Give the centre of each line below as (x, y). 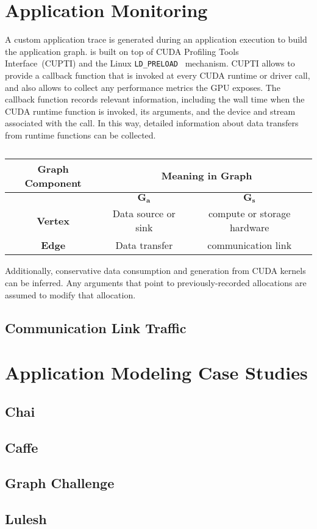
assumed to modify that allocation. (70, 294)
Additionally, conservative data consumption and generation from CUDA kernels (155, 271)
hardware (249, 228)
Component (53, 182)
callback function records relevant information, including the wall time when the (155, 99)
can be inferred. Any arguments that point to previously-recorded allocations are (156, 283)
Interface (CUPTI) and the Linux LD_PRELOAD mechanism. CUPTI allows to (150, 63)
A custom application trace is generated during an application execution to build (156, 39)
